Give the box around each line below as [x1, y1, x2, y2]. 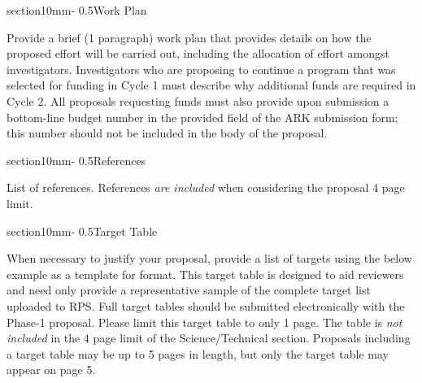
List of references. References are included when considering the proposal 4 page [7, 179, 405, 196]
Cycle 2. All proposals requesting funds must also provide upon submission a [7, 92, 389, 109]
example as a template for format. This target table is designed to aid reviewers [7, 265, 404, 282]
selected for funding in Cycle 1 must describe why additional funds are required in [7, 76, 416, 94]
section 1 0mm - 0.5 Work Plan [7, 2, 147, 18]
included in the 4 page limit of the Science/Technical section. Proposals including [7, 329, 411, 346]
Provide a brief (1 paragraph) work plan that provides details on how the [7, 28, 372, 46]
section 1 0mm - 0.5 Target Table [7, 222, 158, 239]
